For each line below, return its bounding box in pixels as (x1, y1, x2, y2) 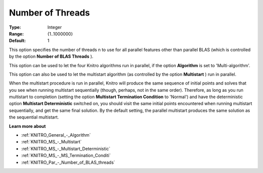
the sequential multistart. (9, 114, 59, 120)
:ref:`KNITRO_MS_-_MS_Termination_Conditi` (21, 153, 111, 158)
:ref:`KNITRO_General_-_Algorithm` (21, 132, 91, 138)
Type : (9, 24, 21, 30)
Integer (47, 24, 62, 30)
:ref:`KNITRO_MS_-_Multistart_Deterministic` (21, 146, 111, 152)
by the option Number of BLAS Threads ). (9, 53, 94, 59)
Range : (9, 31, 24, 36)
